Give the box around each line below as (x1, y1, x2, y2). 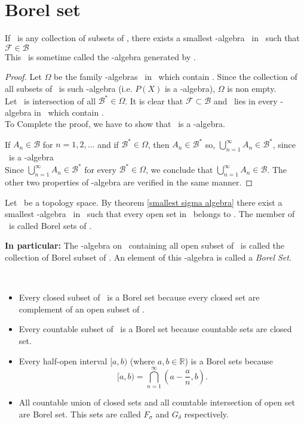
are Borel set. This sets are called (19, 407, 141, 420)
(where (130, 354, 155, 367)
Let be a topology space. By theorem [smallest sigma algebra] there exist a (5, 196, 282, 208)
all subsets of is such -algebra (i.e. (5, 82, 133, 94)
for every (84, 163, 116, 175)
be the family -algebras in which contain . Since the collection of (54, 70, 297, 83)
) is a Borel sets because (185, 354, 273, 367)
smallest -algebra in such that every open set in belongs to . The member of (5, 208, 295, 220)
